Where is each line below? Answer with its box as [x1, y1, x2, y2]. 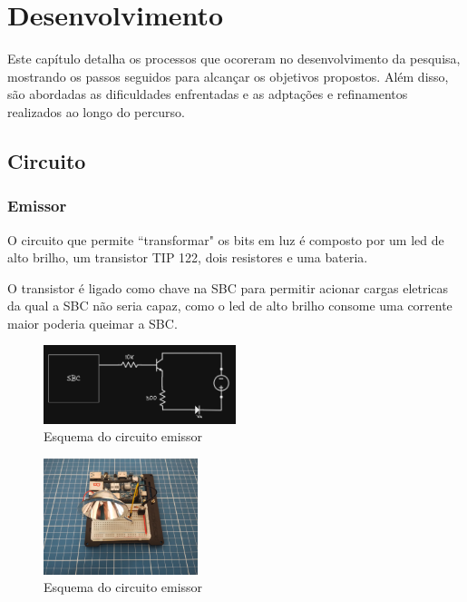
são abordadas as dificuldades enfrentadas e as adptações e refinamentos [7, 84, 408, 104]
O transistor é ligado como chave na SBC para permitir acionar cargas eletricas [7, 278, 449, 297]
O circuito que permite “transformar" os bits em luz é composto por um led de [7, 230, 444, 249]
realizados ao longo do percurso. [7, 102, 185, 121]
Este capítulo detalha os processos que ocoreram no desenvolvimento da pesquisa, [7, 49, 461, 68]
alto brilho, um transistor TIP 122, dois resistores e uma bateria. [7, 248, 368, 267]
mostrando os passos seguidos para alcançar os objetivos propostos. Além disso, [7, 66, 449, 85]
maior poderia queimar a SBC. [7, 313, 178, 332]
